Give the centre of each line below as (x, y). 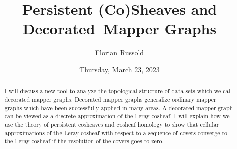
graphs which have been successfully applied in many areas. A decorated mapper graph (119, 107)
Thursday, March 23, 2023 (120, 69)
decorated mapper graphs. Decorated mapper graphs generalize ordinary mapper (110, 99)
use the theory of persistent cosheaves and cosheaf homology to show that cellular (112, 124)
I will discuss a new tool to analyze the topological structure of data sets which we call (118, 91)
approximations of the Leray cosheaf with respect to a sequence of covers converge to (116, 133)
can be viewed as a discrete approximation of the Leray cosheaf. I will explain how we (117, 116)
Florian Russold (120, 53)
